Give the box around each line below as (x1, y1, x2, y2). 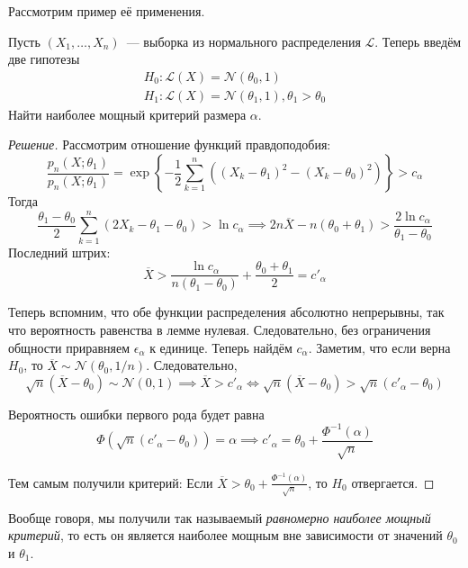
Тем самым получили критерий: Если (8, 473, 213, 491)
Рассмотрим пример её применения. (8, 2, 205, 20)
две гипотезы (8, 50, 80, 68)
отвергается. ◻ (351, 473, 435, 491)
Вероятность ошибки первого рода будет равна (8, 404, 265, 423)
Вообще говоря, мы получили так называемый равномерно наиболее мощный (8, 508, 431, 527)
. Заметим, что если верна (308, 338, 451, 356)
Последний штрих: (8, 242, 111, 261)
